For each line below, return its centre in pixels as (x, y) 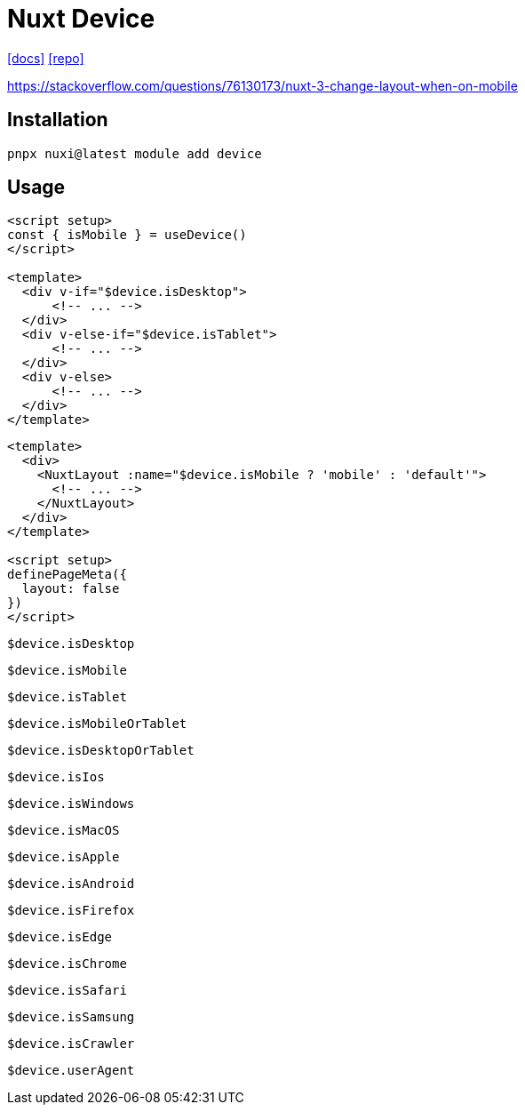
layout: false (71, 589)
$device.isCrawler (71, 1044)
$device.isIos (56, 777)
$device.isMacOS (64, 831)
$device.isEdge (60, 937)
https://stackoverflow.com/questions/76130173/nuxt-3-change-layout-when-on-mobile (262, 85)
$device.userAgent (71, 1071)
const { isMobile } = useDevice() (127, 235)
